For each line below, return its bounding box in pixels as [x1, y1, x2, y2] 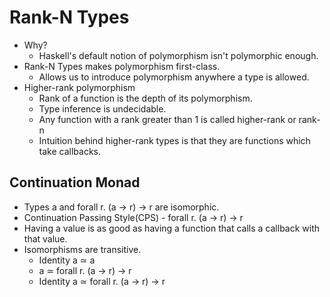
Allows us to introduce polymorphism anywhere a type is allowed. [38, 71, 310, 83]
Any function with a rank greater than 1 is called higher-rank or [38, 113, 297, 125]
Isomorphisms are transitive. [23, 243, 142, 255]
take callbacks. [38, 145, 102, 157]
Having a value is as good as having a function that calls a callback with [23, 222, 321, 234]
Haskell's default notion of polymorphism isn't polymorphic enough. [38, 49, 319, 61]
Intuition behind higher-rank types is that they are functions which [38, 134, 311, 146]
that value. [23, 232, 68, 245]
